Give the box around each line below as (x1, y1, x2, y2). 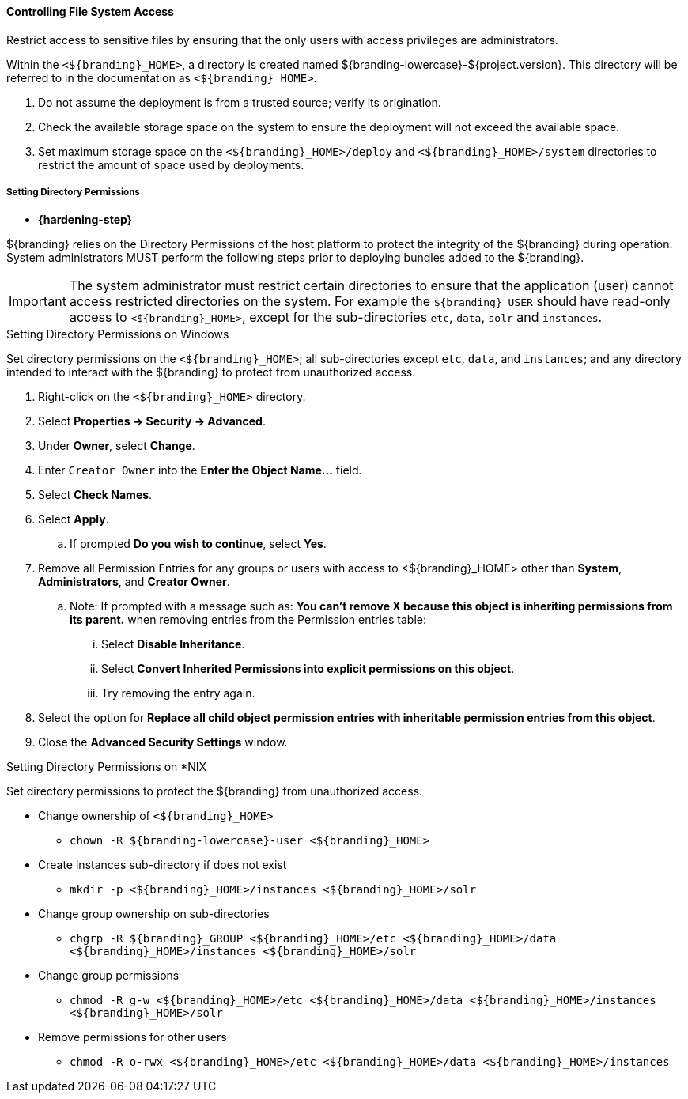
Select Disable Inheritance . (101, 637, 245, 651)
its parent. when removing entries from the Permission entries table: (70, 613, 426, 627)
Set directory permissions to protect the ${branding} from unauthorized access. (6, 784, 423, 799)
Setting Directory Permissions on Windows (6, 327, 229, 342)
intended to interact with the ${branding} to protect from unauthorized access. (6, 365, 416, 380)
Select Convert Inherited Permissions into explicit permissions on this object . (101, 662, 515, 676)
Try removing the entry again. (101, 686, 255, 701)
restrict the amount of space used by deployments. (38, 157, 304, 172)
